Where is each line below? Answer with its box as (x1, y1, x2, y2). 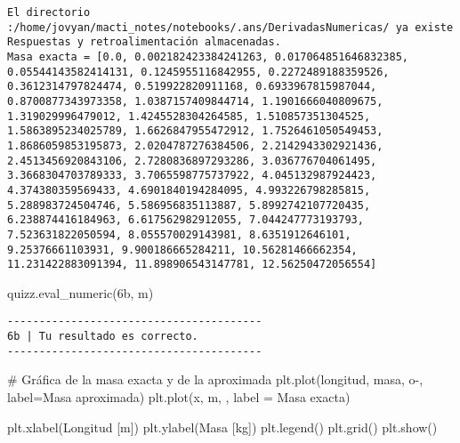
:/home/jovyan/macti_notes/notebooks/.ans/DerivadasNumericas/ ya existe (7, 20, 454, 34)
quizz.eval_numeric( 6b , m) (7, 283, 154, 302)
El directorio (7, 6, 91, 19)
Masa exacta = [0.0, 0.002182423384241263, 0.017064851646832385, (7, 50, 409, 63)
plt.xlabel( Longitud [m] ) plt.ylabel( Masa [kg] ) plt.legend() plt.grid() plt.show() (7, 417, 438, 436)
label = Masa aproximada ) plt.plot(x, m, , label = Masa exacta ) (7, 387, 351, 406)
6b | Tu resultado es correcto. (7, 330, 198, 343)
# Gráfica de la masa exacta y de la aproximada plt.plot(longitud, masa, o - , (7, 370, 424, 389)
